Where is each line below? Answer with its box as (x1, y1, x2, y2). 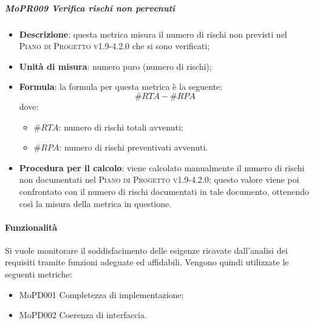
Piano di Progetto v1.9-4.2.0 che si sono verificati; (19, 39, 210, 52)
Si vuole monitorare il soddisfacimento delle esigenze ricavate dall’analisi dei (5, 243, 288, 256)
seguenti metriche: (5, 268, 72, 280)
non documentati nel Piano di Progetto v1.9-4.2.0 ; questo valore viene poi (19, 173, 299, 186)
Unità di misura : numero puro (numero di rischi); (19, 59, 212, 72)
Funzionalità (5, 220, 58, 233)
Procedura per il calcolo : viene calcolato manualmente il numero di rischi (19, 161, 305, 174)
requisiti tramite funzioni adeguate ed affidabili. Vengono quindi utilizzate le (5, 256, 289, 268)
